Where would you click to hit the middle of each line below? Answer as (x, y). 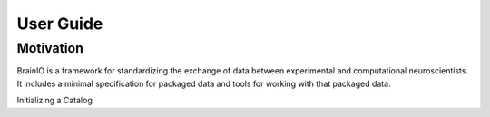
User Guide (60, 24)
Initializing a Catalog (54, 101)
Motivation (50, 48)
